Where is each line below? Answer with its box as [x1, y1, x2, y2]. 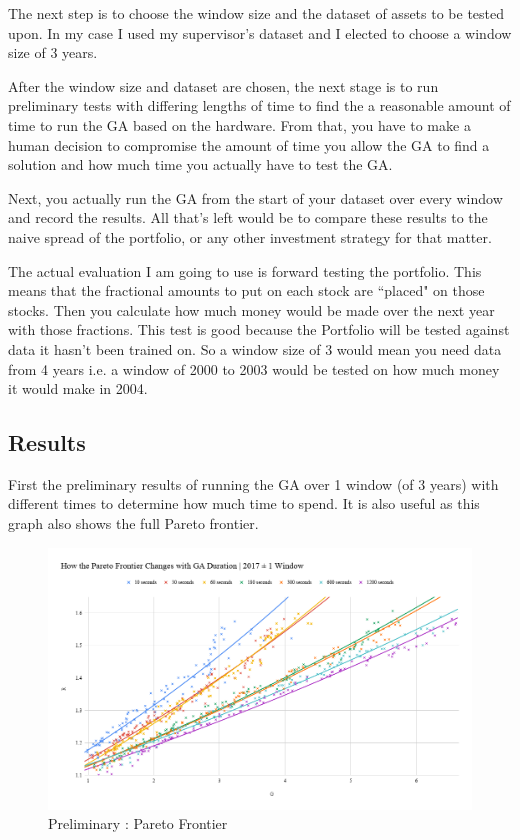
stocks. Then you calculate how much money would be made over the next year [8, 299, 495, 320]
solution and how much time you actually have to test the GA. [8, 154, 393, 175]
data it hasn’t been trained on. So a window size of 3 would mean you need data [8, 338, 502, 359]
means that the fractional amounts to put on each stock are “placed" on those [8, 280, 485, 301]
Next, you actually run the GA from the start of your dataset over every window [8, 187, 503, 208]
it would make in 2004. [8, 378, 148, 399]
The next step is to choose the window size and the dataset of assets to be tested [8, 3, 505, 23]
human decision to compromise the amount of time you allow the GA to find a [8, 134, 490, 155]
